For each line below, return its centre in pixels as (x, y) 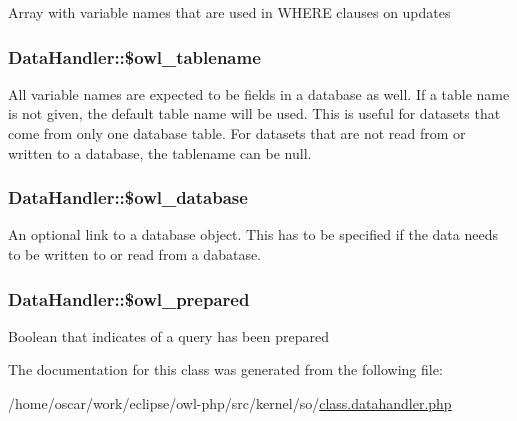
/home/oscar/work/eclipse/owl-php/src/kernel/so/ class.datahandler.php (230, 403)
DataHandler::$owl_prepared (129, 298)
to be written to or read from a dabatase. (135, 254)
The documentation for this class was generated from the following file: (225, 369)
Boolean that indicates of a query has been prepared (168, 335)
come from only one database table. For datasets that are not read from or (237, 133)
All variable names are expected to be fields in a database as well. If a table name (259, 93)
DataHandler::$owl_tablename (134, 56)
